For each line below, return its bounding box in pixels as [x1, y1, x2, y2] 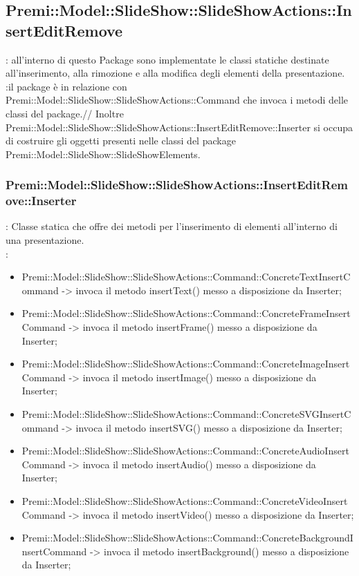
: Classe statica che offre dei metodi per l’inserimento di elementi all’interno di [6, 219, 338, 233]
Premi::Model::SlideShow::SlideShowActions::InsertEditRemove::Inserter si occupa [6, 119, 353, 134]
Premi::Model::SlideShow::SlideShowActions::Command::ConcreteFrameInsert [21, 306, 351, 320]
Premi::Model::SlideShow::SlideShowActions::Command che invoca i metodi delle [6, 93, 349, 107]
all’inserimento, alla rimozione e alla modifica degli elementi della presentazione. [6, 66, 345, 80]
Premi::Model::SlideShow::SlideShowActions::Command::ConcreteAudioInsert [21, 443, 349, 458]
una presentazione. [6, 233, 84, 247]
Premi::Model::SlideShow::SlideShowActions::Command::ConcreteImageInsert [21, 356, 350, 371]
